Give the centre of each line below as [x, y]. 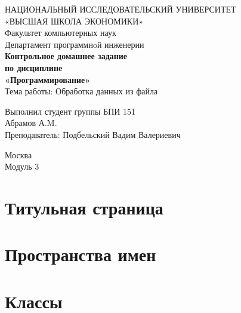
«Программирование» [48, 79]
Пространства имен [81, 254]
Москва [18, 154]
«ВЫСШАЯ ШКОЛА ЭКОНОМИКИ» [74, 21]
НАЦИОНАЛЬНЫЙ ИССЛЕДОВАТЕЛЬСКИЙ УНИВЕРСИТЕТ [120, 9]
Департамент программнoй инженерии [75, 44]
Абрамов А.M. [31, 123]
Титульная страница [84, 207]
